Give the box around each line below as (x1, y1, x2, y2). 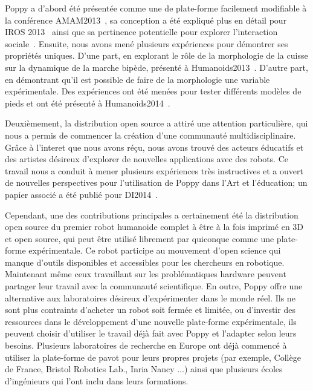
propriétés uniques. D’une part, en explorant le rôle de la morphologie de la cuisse (5, 49, 308, 62)
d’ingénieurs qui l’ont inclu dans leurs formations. (5, 374, 189, 387)
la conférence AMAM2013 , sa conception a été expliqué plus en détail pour (5, 13, 287, 26)
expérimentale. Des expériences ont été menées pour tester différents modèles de (5, 85, 302, 97)
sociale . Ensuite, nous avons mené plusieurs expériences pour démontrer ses (5, 37, 288, 50)
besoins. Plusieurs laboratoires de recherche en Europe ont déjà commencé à (5, 339, 287, 352)
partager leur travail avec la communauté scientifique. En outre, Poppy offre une (5, 280, 303, 292)
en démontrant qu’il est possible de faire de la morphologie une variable (5, 73, 270, 85)
